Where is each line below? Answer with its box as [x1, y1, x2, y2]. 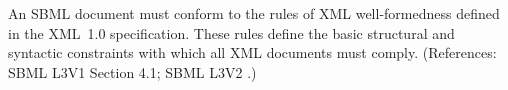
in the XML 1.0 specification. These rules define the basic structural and [8, 22, 455, 43]
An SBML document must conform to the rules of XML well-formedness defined [8, 3, 500, 23]
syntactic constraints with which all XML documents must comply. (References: [8, 42, 497, 63]
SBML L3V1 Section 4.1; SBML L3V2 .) [8, 61, 257, 82]
